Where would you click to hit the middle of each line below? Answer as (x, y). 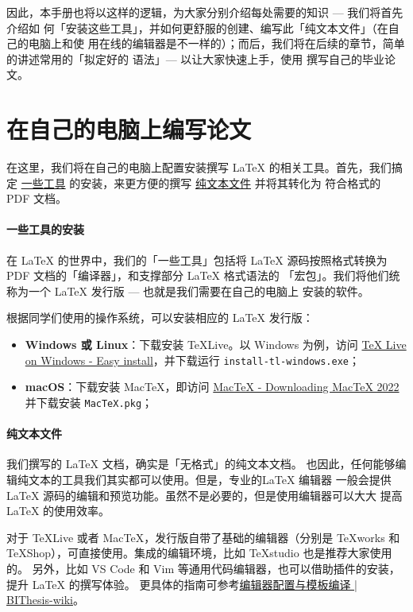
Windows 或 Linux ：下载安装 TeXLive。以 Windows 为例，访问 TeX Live (216, 345)
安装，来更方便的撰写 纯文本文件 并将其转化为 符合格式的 (231, 182)
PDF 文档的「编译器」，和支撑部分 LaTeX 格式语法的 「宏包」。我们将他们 (198, 275)
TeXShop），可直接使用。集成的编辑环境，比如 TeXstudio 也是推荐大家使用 (199, 553)
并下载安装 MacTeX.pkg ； (89, 402)
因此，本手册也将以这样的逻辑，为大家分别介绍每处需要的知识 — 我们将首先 (205, 12)
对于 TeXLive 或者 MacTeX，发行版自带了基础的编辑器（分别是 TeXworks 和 (203, 537)
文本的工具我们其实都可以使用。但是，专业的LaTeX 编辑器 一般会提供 (210, 479)
